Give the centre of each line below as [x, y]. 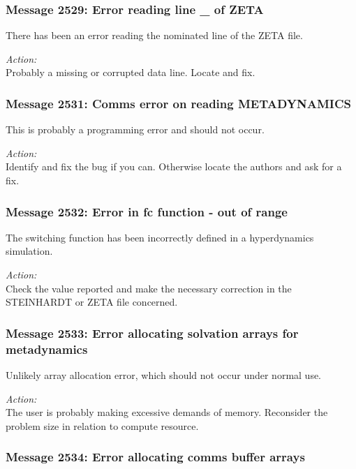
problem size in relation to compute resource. [102, 425]
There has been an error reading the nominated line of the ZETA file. [154, 35]
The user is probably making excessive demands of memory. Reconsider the [167, 412]
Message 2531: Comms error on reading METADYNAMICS [178, 103]
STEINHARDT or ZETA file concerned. [92, 302]
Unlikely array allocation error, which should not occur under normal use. [164, 374]
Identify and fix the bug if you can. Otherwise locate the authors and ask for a [174, 166]
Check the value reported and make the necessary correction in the [149, 288]
